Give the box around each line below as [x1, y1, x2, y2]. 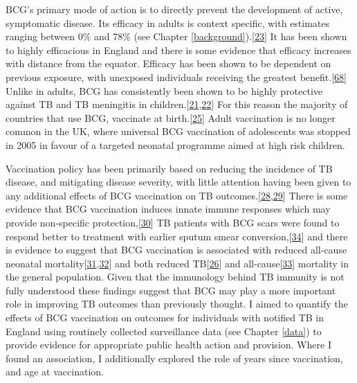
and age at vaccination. [6, 364, 104, 379]
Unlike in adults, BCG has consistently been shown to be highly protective [6, 83, 323, 98]
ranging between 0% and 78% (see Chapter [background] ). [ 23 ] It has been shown [6, 29, 347, 44]
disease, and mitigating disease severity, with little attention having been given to [6, 175, 351, 189]
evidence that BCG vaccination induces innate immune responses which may [6, 202, 331, 216]
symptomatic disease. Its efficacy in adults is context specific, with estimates [6, 15, 330, 30]
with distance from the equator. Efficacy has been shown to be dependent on [6, 56, 331, 71]
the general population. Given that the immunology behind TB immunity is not [6, 269, 345, 284]
